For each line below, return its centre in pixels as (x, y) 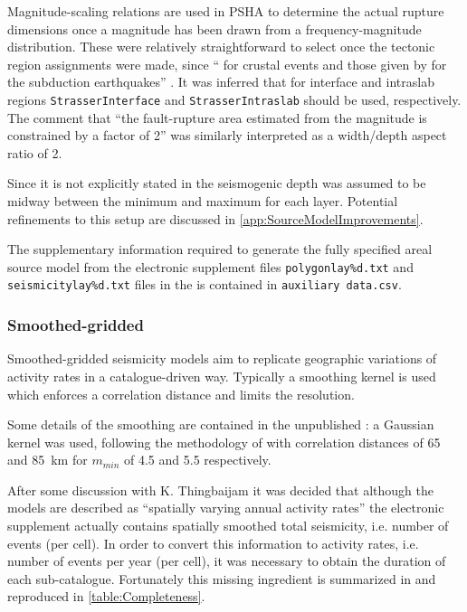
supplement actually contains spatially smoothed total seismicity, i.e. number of (228, 526)
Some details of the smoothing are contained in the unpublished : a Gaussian (221, 424)
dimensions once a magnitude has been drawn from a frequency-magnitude (214, 28)
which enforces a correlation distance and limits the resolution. (181, 394)
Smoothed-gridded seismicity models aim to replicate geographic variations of (222, 358)
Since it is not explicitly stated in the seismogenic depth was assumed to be (217, 183)
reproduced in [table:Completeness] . (106, 596)
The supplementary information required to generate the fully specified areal (220, 249)
